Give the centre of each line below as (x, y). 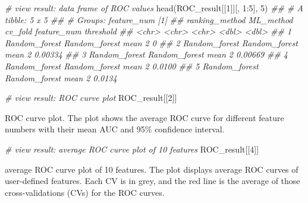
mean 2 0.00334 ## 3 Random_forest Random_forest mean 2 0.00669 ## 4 (147, 54)
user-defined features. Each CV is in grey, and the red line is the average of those (153, 181)
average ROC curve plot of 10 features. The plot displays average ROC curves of (152, 169)
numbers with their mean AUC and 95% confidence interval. (115, 129)
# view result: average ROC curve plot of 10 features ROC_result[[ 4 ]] (132, 149)
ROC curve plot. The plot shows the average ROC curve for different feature (144, 117)
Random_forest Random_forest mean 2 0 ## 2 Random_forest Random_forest (151, 42)
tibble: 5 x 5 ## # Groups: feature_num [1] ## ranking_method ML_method (149, 19)
